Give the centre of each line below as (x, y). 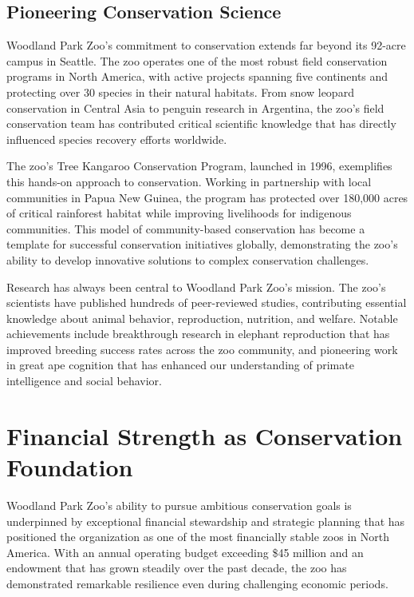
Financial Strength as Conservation (205, 435)
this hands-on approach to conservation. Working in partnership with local (189, 181)
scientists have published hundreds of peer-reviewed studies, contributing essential (207, 302)
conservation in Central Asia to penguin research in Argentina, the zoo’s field (195, 107)
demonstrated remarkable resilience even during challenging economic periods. (197, 583)
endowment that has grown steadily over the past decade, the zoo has (177, 568)
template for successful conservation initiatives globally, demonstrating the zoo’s (202, 244)
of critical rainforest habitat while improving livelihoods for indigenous (179, 213)
